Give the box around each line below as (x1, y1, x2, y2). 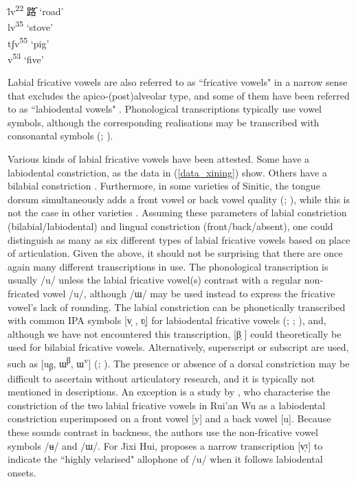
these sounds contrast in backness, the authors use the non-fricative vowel (8, 425, 318, 439)
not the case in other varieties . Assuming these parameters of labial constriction (8, 205, 347, 220)
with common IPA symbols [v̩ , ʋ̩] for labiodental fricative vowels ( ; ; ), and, (8, 313, 326, 328)
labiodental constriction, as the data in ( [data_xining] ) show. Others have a (8, 165, 327, 179)
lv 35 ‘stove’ (8, 18, 54, 34)
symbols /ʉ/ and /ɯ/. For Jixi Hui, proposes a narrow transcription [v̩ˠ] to (8, 438, 323, 452)
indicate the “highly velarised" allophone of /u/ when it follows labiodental (8, 452, 323, 466)
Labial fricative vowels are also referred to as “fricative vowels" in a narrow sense (8, 75, 348, 89)
